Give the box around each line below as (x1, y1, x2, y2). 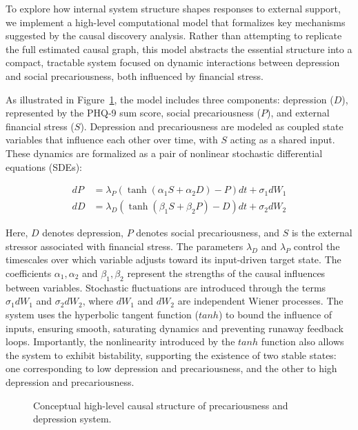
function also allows (261, 334, 344, 349)
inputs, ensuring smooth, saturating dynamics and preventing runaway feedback (6, 320, 344, 335)
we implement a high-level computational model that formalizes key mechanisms (6, 14, 346, 29)
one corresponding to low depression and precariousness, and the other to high (6, 361, 337, 376)
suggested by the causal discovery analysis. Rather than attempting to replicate (6, 28, 342, 43)
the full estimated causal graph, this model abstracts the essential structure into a (6, 41, 352, 56)
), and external (266, 105, 330, 120)
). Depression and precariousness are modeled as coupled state (80, 119, 344, 133)
